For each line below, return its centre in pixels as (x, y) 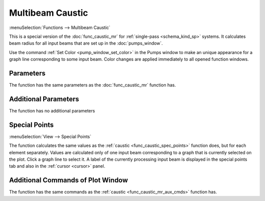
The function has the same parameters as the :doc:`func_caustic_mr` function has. (93, 85)
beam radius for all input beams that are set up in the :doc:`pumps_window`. (86, 43)
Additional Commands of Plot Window (68, 180)
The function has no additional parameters (52, 111)
